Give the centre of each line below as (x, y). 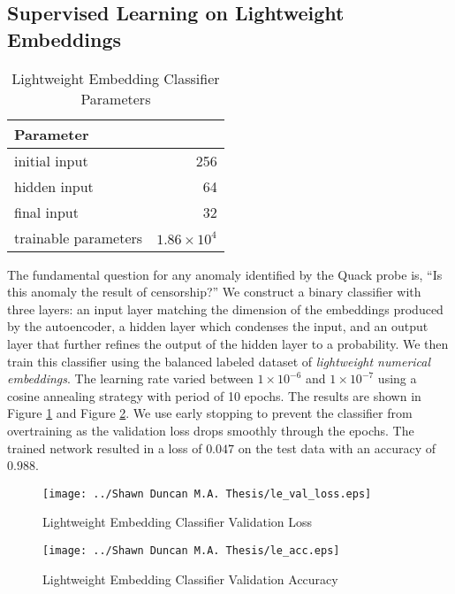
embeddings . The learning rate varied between (130, 378)
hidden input (54, 186)
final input (46, 212)
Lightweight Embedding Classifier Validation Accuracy (190, 579)
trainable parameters (79, 237)
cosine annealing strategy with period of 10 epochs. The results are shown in (214, 395)
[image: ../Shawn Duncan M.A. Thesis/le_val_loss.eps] (207, 494)
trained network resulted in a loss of (105, 447)
